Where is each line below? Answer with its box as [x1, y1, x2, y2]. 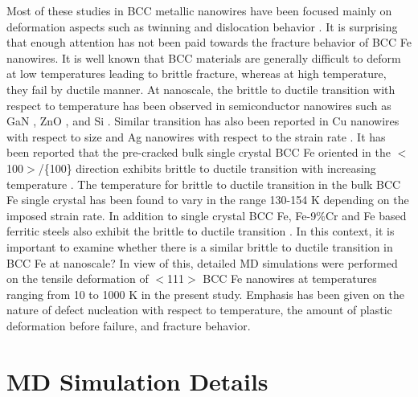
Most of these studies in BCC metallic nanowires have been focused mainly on [6, 2, 392, 18]
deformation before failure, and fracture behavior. [6, 317, 251, 334]
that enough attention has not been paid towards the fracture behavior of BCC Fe [6, 34, 412, 51]
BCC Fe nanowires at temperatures [203, 270, 377, 287]
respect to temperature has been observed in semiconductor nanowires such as [6, 96, 391, 113]
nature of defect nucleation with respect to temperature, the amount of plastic [6, 301, 392, 318]
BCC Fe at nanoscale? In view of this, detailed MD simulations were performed [6, 254, 398, 271]
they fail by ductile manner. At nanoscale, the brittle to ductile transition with [6, 80, 395, 97]
